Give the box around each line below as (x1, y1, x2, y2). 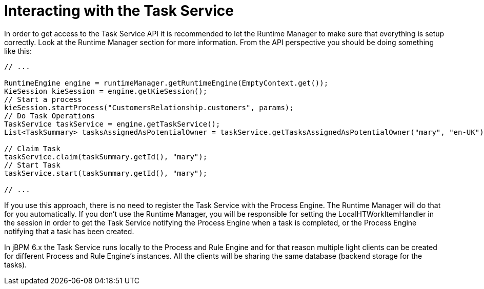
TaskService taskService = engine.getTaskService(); (4, 119, 220, 128)
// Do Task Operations (4, 111, 95, 120)
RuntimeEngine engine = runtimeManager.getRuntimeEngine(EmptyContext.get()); (4, 78, 329, 87)
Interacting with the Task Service (4, 2, 234, 19)
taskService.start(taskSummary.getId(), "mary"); (4, 169, 208, 177)
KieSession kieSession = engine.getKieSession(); (4, 87, 208, 95)
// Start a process (4, 95, 82, 104)
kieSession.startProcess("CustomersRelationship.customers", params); (4, 103, 294, 112)
